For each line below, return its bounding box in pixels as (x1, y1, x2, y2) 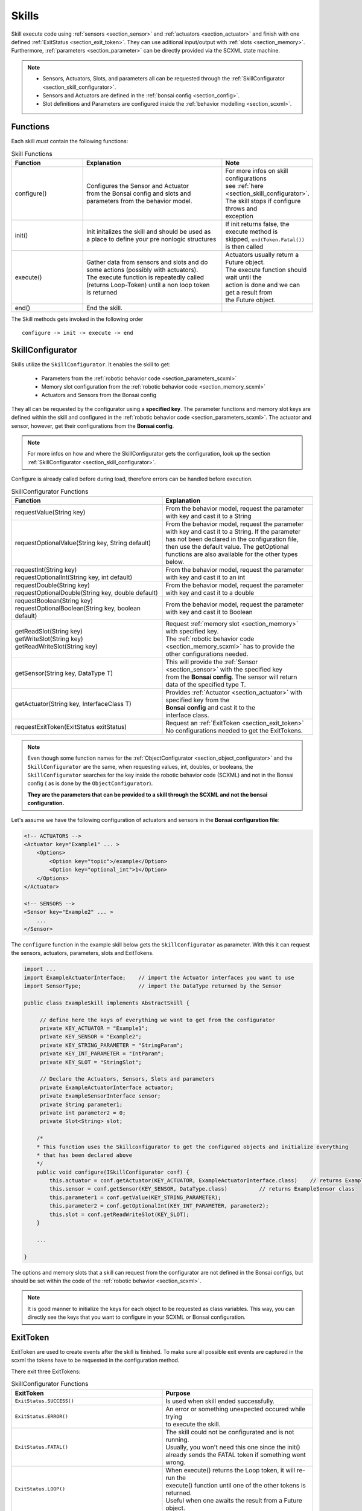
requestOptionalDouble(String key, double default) (14, 588, 158, 597)
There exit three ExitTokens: (11, 1368, 81, 1375)
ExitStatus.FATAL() (14, 1444, 69, 1451)
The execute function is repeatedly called (86, 273, 205, 281)
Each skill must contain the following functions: (11, 138, 129, 145)
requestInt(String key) (14, 565, 77, 574)
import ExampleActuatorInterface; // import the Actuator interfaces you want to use (24, 974, 295, 981)
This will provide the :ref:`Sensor (165, 658, 258, 666)
